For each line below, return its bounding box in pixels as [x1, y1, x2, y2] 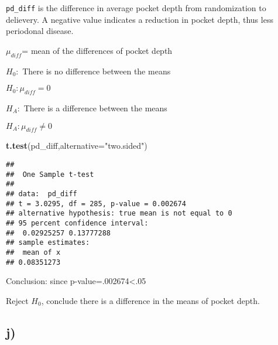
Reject [6, 294, 29, 306]
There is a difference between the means [23, 102, 167, 114]
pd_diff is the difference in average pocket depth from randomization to [6, 2, 266, 13]
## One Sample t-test [6, 170, 94, 179]
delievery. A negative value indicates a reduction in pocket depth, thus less [6, 13, 273, 25]
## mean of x [6, 248, 61, 257]
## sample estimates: [6, 238, 90, 247]
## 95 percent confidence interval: [6, 218, 149, 227]
